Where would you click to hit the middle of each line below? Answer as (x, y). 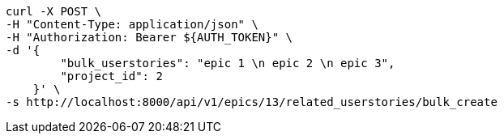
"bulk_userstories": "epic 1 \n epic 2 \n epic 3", (228, 63)
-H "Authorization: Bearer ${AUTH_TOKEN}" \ (149, 37)
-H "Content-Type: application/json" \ (132, 24)
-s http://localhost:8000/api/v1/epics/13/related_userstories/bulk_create (252, 102)
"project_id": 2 (111, 76)
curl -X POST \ (54, 11)
